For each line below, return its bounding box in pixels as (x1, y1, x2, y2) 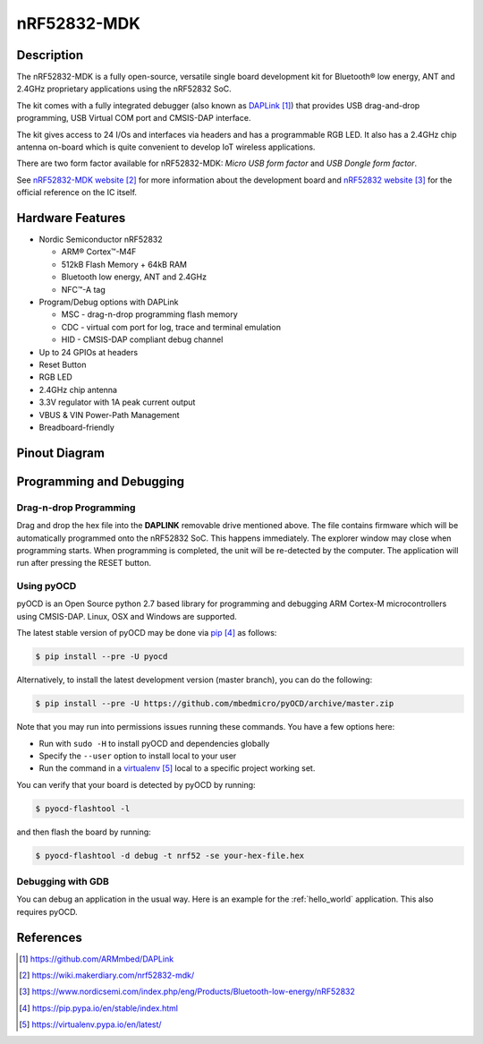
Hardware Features (16, 210, 126, 226)
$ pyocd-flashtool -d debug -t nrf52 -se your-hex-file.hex (35, 851, 305, 860)
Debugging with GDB (16, 876, 109, 888)
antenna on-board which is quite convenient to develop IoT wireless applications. (16, 141, 316, 152)
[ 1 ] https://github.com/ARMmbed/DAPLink (19, 954, 174, 964)
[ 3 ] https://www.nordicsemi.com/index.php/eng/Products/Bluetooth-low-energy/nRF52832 (19, 986, 355, 997)
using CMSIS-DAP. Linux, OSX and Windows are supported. (16, 611, 237, 621)
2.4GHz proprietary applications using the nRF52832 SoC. (16, 83, 232, 94)
